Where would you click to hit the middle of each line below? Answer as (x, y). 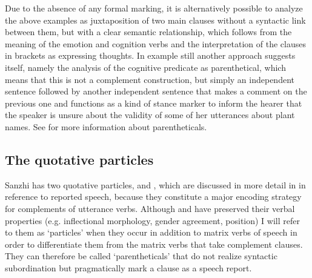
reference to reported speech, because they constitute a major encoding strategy (153, 197)
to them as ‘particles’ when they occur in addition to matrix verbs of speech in (151, 232)
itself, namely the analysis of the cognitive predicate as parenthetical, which (145, 67)
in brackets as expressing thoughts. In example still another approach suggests (150, 55)
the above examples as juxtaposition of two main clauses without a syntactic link (155, 20)
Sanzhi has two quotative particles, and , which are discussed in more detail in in (155, 184)
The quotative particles (79, 159)
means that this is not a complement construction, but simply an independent (150, 79)
